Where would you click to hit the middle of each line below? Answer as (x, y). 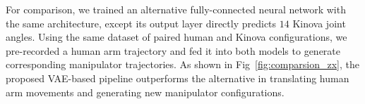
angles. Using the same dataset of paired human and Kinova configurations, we (176, 37)
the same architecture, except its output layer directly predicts (141, 23)
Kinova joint (319, 23)
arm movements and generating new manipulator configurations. (145, 92)
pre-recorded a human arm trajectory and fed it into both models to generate (173, 50)
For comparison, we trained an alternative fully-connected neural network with (176, 9)
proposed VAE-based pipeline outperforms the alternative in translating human (178, 78)
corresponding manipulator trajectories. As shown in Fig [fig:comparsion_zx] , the (182, 64)
